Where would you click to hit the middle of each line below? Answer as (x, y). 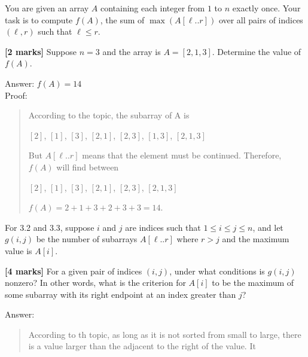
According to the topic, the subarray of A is (109, 115)
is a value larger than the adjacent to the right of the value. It (142, 346)
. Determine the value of (257, 51)
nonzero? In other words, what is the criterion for (95, 283)
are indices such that (163, 227)
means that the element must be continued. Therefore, (182, 155)
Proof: (16, 95)
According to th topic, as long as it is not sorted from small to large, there (165, 334)
